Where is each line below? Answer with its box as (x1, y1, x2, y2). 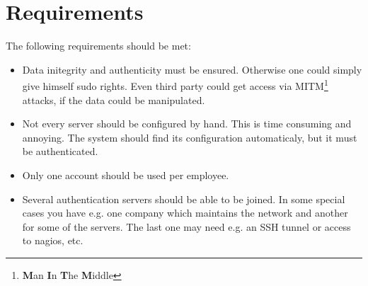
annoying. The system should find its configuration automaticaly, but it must (22, 130, 357, 144)
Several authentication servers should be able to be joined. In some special (22, 191, 345, 206)
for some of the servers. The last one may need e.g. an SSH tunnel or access (22, 219, 351, 234)
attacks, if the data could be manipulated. (22, 92, 205, 107)
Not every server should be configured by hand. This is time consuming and (22, 116, 352, 131)
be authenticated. (22, 144, 98, 159)
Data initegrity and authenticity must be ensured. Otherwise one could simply (22, 62, 362, 76)
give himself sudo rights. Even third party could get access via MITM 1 (22, 76, 328, 93)
